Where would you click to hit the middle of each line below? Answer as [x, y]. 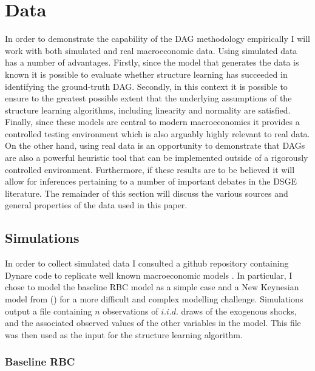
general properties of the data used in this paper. [96, 205]
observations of [130, 311]
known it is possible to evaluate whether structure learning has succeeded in [146, 74]
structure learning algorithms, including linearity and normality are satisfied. [148, 110]
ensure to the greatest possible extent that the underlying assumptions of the [148, 98]
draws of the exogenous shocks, [239, 311]
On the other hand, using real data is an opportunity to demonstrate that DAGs [155, 145]
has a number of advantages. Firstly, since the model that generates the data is [152, 62]
